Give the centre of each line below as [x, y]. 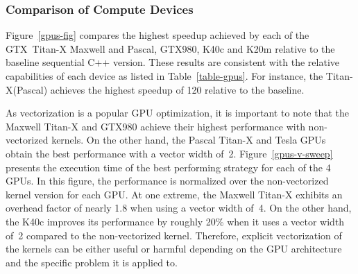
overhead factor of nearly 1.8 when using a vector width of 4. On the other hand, [179, 208]
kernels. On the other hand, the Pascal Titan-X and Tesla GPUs [189, 140]
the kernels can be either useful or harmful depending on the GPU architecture [174, 249]
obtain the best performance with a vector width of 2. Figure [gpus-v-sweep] [169, 153]
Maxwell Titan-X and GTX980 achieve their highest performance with [155, 126]
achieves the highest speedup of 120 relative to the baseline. [177, 89]
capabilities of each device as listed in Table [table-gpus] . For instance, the [164, 76]
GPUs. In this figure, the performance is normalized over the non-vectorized [167, 181]
